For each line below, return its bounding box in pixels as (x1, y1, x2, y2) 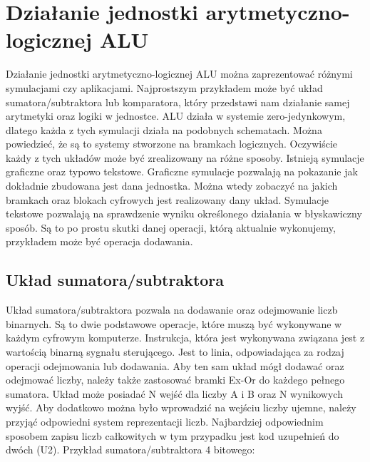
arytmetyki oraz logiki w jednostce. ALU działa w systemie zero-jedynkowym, (6, 108, 346, 123)
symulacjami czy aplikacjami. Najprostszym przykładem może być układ (6, 80, 323, 95)
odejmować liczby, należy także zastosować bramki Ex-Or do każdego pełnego (6, 372, 345, 387)
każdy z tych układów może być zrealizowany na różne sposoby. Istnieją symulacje (6, 150, 364, 165)
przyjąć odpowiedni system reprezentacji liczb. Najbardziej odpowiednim (6, 414, 324, 428)
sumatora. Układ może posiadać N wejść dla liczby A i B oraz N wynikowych (6, 386, 343, 401)
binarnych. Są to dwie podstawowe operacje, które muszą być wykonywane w (6, 316, 342, 331)
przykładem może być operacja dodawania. (6, 234, 193, 249)
